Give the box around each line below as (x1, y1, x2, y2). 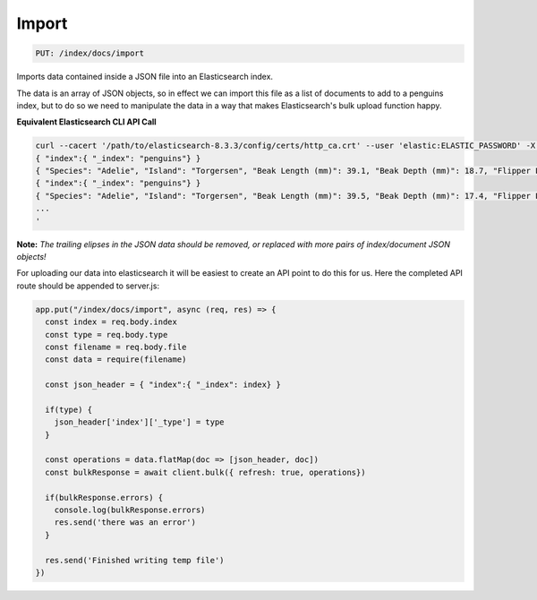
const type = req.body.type (45, 330, 168, 339)
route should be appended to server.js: (16, 280, 160, 291)
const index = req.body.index (45, 317, 178, 327)
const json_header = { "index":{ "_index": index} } (45, 380, 281, 390)
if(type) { (45, 404, 93, 415)
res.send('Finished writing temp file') (45, 555, 225, 565)
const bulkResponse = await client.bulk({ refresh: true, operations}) (45, 467, 366, 477)
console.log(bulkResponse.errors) (54, 505, 206, 515)
